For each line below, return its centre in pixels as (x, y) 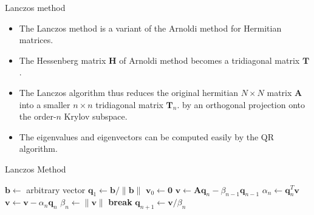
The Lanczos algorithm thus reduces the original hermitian (129, 92)
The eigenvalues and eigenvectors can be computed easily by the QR (147, 136)
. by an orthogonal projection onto (241, 104)
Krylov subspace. (96, 116)
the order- (38, 116)
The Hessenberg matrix (63, 60)
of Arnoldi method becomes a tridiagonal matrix (210, 60)
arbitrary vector (56, 189)
